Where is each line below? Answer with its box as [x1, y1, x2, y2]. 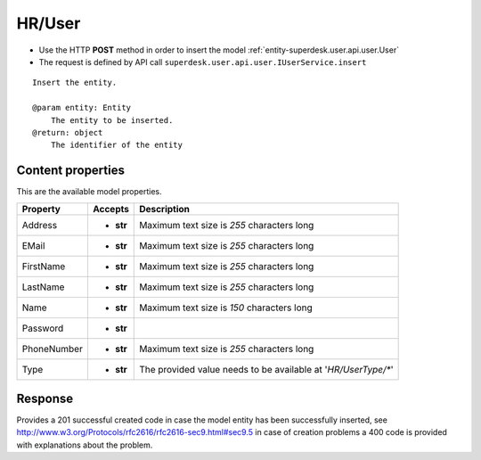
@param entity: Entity [32, 103, 132, 113]
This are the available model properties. [16, 186, 162, 197]
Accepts [92, 202, 129, 215]
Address [21, 218, 58, 231]
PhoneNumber [21, 342, 84, 355]
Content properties [16, 163, 125, 178]
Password [21, 322, 64, 334]
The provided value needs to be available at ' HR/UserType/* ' [139, 363, 394, 375]
